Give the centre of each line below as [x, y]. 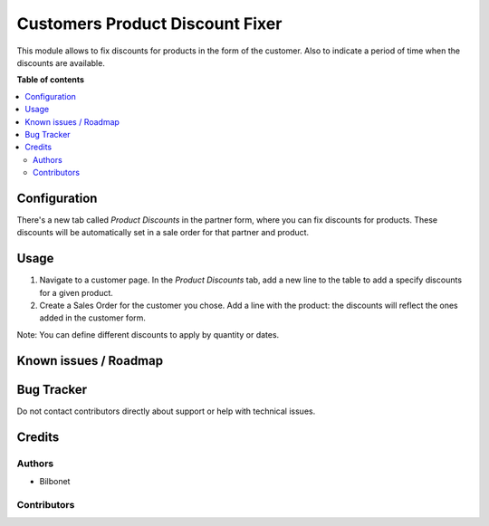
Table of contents [51, 80]
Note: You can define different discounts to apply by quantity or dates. [148, 334]
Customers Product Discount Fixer [149, 24]
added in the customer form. [93, 318]
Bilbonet [55, 481]
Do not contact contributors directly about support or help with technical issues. [166, 411]
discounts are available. [61, 62]
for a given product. [76, 292]
